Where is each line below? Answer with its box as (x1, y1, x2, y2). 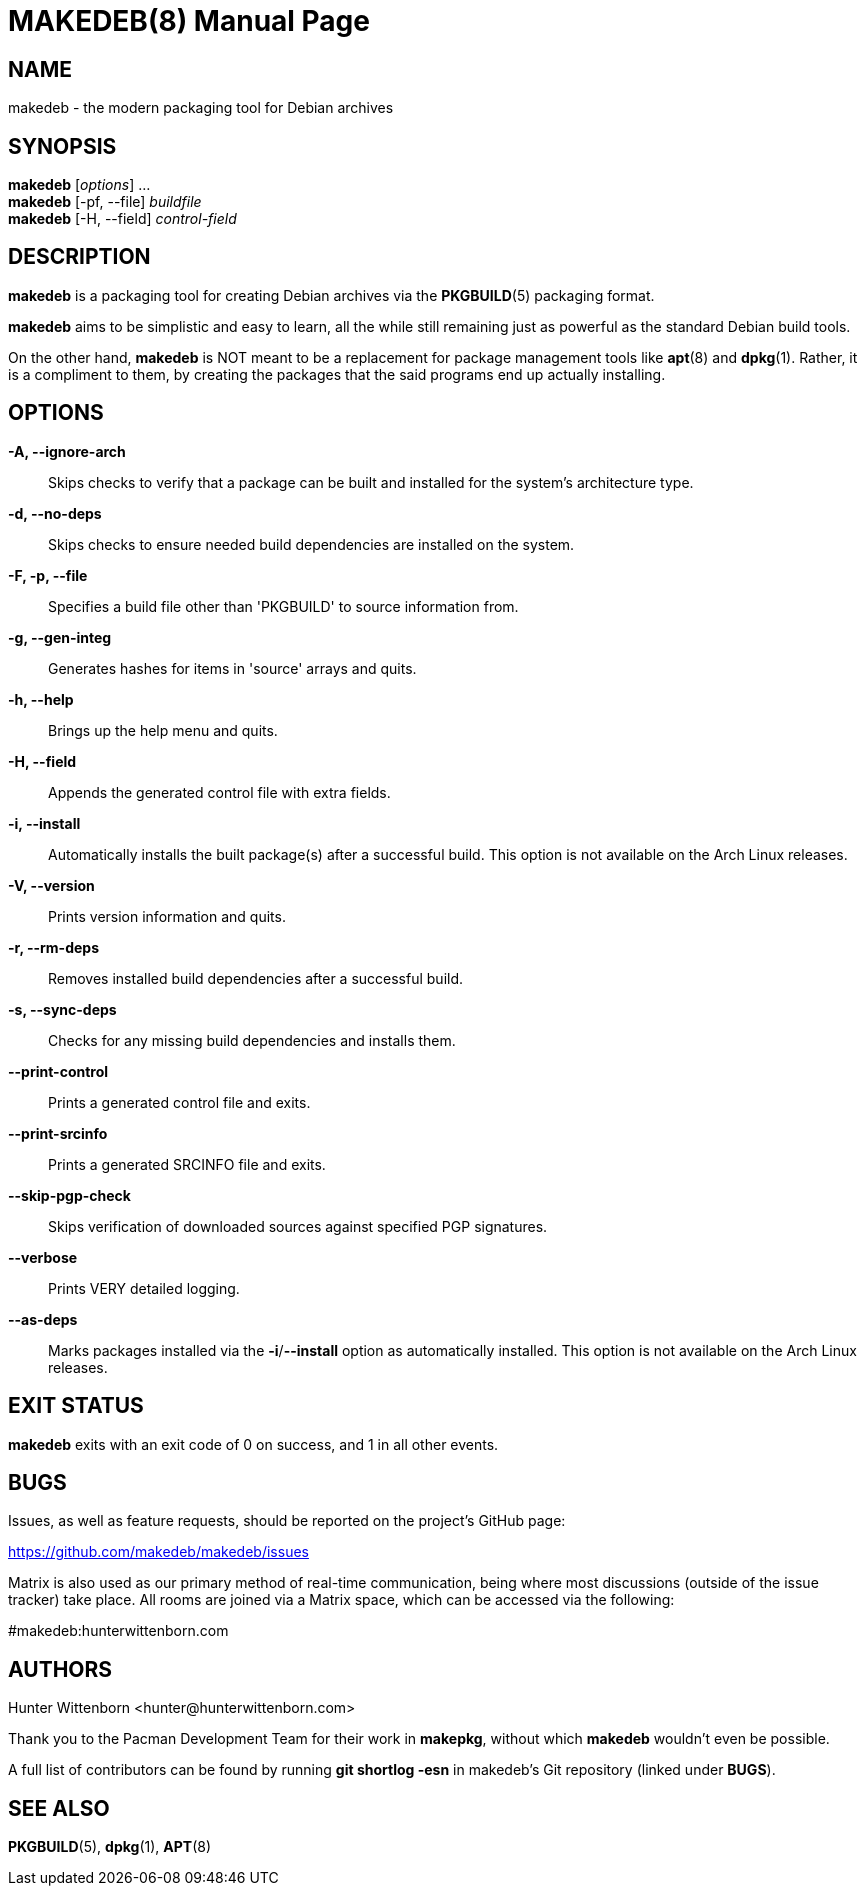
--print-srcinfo (8, 1124, 108, 1142)
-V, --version (8, 876, 95, 894)
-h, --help (8, 690, 74, 708)
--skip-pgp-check (8, 1186, 131, 1204)
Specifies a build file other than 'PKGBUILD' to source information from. (48, 597, 519, 615)
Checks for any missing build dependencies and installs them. (48, 1031, 456, 1049)
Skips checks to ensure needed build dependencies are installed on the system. (48, 535, 575, 553)
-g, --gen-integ (8, 628, 112, 646)
